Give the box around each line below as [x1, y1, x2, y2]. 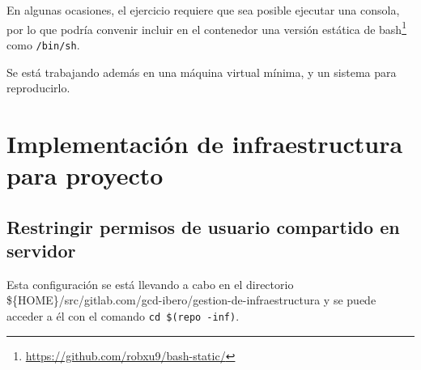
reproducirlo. [6, 79, 70, 96]
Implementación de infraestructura [6, 126, 403, 159]
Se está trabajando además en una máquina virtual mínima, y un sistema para [6, 63, 397, 80]
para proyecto [6, 159, 164, 192]
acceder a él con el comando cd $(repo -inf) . [6, 308, 240, 325]
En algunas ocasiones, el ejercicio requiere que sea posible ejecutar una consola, [6, 2, 400, 18]
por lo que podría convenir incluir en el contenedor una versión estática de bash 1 [6, 18, 406, 37]
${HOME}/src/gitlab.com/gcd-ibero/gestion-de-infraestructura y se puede [6, 291, 376, 308]
